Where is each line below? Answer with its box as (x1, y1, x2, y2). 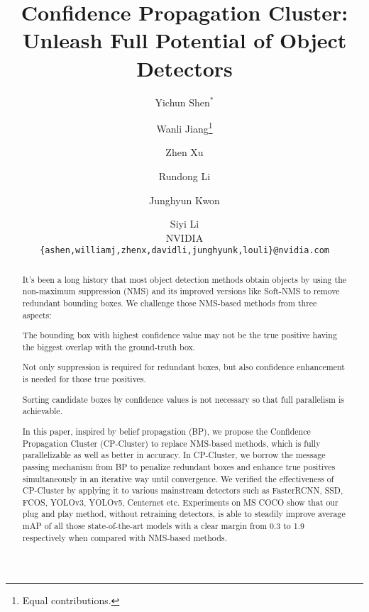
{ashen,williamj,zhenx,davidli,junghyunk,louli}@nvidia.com (39, 245, 330, 256)
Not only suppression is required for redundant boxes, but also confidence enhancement (22, 361, 345, 373)
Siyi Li (170, 216, 199, 231)
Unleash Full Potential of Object (22, 26, 347, 55)
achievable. (22, 405, 62, 417)
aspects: (22, 308, 52, 321)
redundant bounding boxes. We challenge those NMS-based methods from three (22, 297, 317, 309)
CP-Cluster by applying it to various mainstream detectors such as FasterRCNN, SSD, (22, 484, 343, 496)
